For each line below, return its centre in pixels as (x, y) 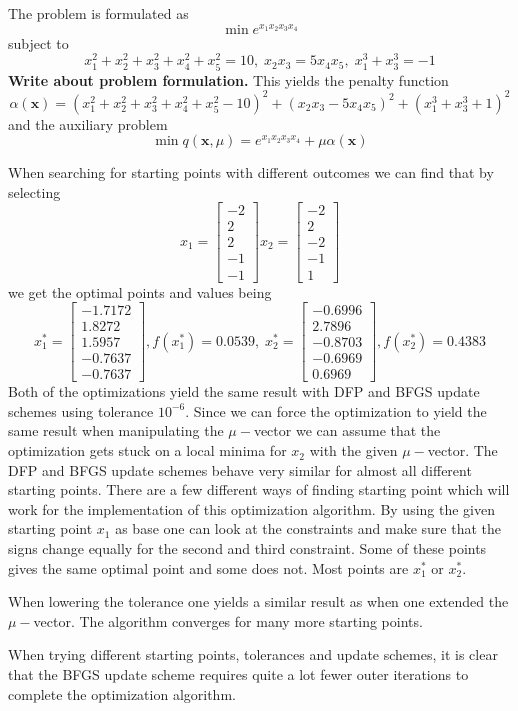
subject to (38, 42)
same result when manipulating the (116, 430)
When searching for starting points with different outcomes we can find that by (251, 172)
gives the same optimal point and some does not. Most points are (208, 567)
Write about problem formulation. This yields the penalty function (228, 79)
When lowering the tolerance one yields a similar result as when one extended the (258, 601)
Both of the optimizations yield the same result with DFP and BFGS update (244, 391)
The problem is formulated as (98, 13)
